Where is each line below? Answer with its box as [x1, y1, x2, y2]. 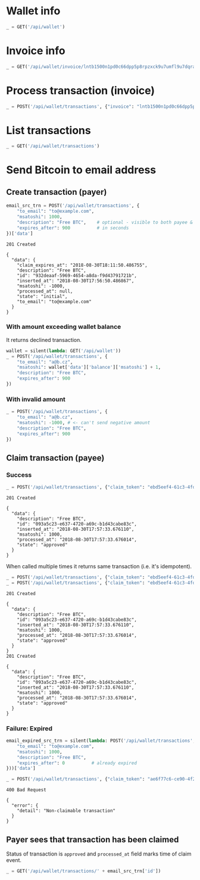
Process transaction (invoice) [6, 83, 155, 97]
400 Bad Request [6, 787, 46, 793]
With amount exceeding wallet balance [6, 323, 121, 331]
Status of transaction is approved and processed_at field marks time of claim [6, 850, 192, 857]
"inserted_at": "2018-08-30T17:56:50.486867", [17, 278, 135, 284]
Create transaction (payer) [6, 186, 107, 197]
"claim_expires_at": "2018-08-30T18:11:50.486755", [17, 262, 148, 268]
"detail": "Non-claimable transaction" [17, 808, 116, 814]
